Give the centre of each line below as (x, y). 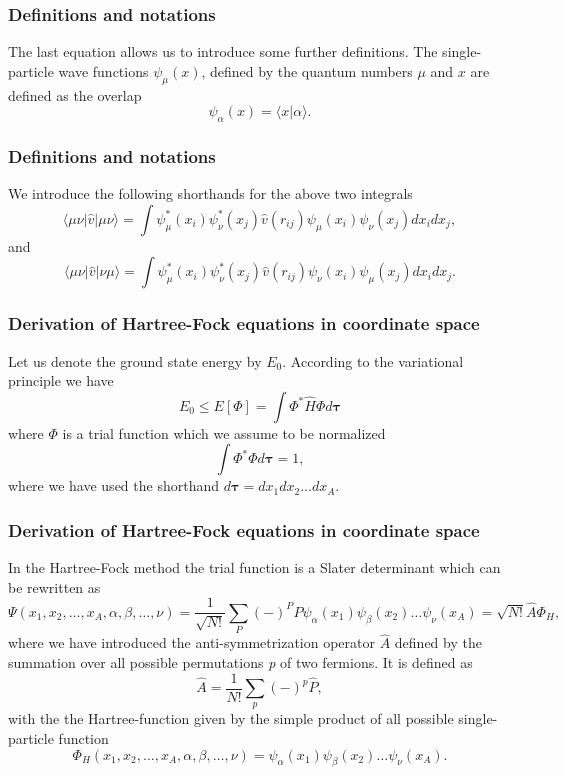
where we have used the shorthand (113, 485)
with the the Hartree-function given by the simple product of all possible (231, 718)
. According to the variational (373, 360)
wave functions (103, 70)
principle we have (61, 380)
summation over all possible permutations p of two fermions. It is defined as (240, 662)
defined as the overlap (75, 94)
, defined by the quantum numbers (307, 70)
